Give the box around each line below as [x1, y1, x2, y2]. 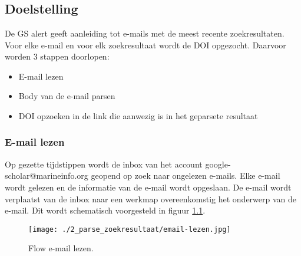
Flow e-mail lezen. [28, 242, 94, 254]
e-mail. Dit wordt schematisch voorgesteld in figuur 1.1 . [5, 204, 206, 216]
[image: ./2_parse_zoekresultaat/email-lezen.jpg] [28, 225, 231, 234]
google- [205, 157, 231, 170]
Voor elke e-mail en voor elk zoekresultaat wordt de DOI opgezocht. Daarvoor [5, 38, 286, 51]
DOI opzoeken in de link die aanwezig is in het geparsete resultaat [18, 109, 258, 122]
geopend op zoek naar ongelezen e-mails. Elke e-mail [91, 169, 280, 182]
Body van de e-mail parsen [18, 90, 115, 102]
